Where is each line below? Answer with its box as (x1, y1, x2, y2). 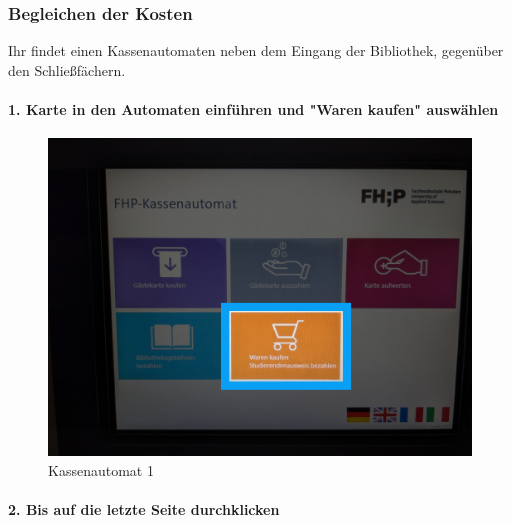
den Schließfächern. (8, 59, 126, 80)
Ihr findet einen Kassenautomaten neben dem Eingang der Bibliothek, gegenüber (8, 40, 504, 61)
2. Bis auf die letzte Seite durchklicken (8, 498, 280, 519)
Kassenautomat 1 (48, 459, 154, 480)
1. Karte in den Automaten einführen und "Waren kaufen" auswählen (8, 99, 499, 119)
